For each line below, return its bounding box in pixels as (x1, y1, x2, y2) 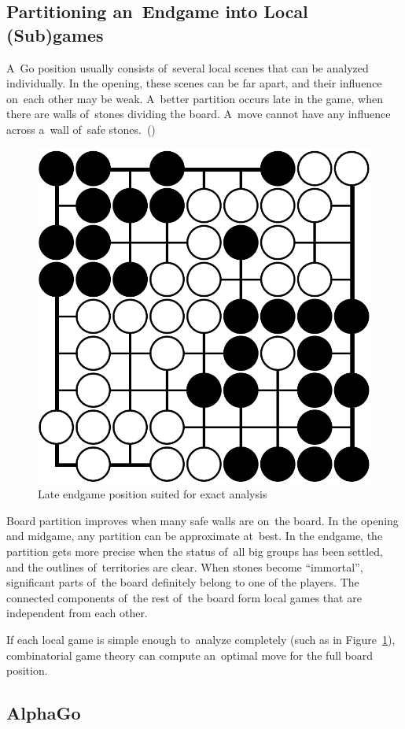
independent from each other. (6, 605, 148, 621)
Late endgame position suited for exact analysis (38, 486, 267, 502)
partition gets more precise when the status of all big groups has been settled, (6, 543, 384, 559)
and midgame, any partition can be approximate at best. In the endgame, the (6, 527, 383, 544)
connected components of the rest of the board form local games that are (6, 589, 362, 605)
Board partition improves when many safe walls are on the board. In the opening (6, 512, 399, 528)
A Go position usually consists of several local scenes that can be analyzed (6, 59, 369, 76)
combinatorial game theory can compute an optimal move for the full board (6, 646, 374, 663)
